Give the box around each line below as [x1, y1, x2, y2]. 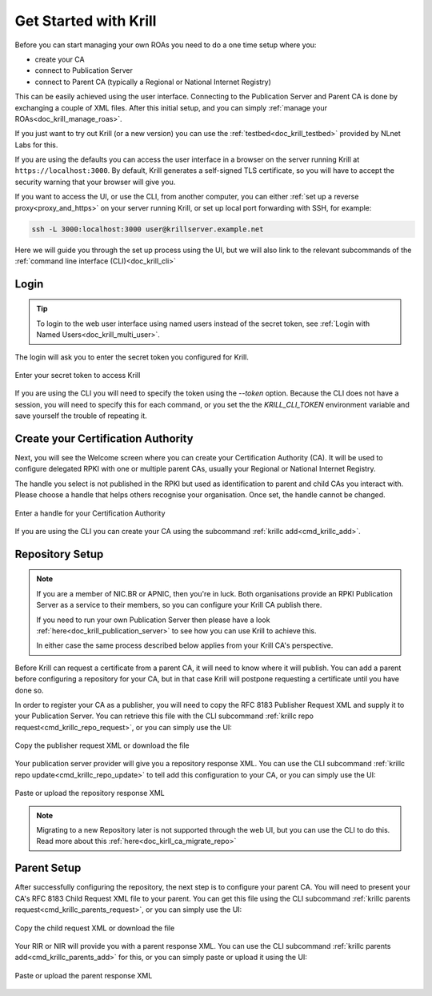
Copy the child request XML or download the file [14, 923, 175, 933]
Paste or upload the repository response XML [14, 789, 165, 798]
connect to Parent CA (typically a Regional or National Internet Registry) [34, 77, 272, 86]
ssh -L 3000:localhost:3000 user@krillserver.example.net [31, 224, 264, 234]
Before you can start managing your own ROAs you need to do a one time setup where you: [14, 40, 317, 50]
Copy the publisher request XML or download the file [14, 741, 190, 750]
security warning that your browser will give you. [14, 177, 176, 187]
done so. [14, 685, 44, 695]
